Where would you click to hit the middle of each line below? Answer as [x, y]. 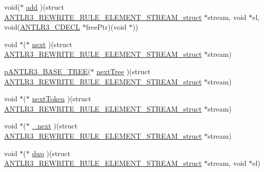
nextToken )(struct [62, 99]
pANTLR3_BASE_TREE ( [47, 71]
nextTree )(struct [124, 71]
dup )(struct [51, 153]
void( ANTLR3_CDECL [42, 27]
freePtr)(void [106, 27]
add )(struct [45, 7]
